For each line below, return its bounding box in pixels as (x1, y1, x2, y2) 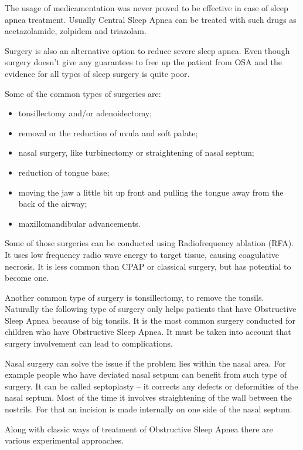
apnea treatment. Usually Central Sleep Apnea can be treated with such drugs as (5, 13, 297, 25)
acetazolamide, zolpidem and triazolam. (5, 25, 147, 37)
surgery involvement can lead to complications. (5, 337, 173, 350)
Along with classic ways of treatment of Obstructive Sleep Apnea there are (5, 422, 273, 435)
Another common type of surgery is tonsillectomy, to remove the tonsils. (5, 291, 264, 303)
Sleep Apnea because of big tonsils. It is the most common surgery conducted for (5, 314, 295, 326)
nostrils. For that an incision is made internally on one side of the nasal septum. (5, 403, 292, 415)
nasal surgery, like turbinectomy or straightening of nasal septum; (18, 146, 254, 159)
